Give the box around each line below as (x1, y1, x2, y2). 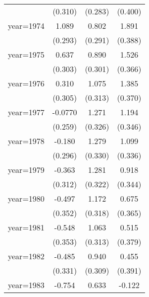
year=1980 (8, 193, 45, 204)
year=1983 (8, 279, 45, 291)
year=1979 (8, 164, 45, 175)
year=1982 (8, 250, 45, 262)
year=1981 (8, 222, 45, 233)
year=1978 (8, 135, 45, 147)
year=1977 (8, 106, 45, 118)
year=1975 (8, 49, 45, 60)
